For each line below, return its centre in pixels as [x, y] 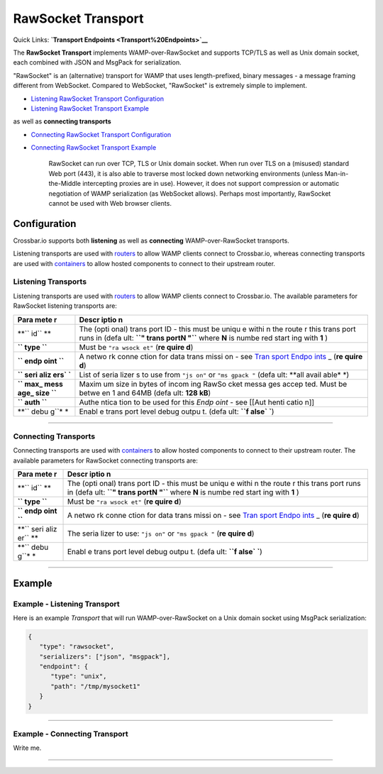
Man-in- [337, 173]
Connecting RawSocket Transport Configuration [101, 134]
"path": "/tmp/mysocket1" [96, 686]
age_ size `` [37, 392]
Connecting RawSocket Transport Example [94, 148]
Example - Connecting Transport [71, 734]
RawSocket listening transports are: [65, 306]
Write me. [27, 748]
